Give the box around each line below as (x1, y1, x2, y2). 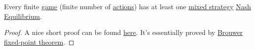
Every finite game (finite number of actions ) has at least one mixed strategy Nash (4, 1, 251, 11)
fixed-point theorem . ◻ (4, 36, 74, 47)
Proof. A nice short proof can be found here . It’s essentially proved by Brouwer (4, 27, 243, 37)
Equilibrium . (4, 11, 42, 21)
